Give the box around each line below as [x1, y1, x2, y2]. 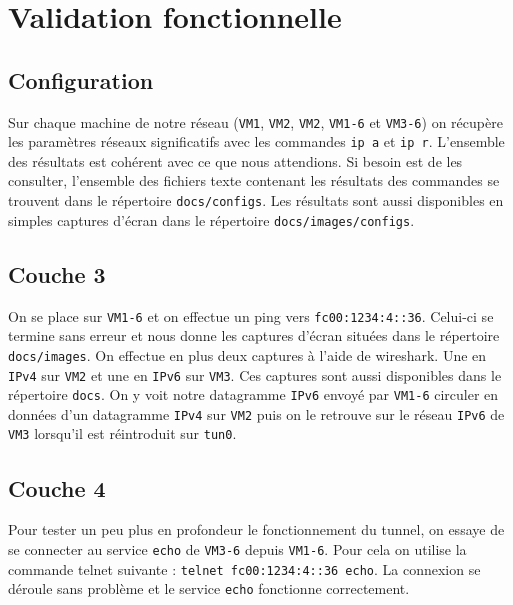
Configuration [8, 64, 154, 95]
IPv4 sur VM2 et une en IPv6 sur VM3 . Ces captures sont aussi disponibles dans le [8, 364, 502, 385]
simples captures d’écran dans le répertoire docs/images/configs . [8, 209, 415, 230]
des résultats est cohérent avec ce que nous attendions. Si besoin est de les [8, 150, 463, 171]
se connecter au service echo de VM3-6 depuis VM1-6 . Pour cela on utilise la [8, 538, 467, 559]
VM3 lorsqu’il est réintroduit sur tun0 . [8, 423, 237, 444]
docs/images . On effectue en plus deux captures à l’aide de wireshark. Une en [8, 344, 487, 365]
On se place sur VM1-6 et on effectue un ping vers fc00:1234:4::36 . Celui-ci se [8, 305, 494, 326]
